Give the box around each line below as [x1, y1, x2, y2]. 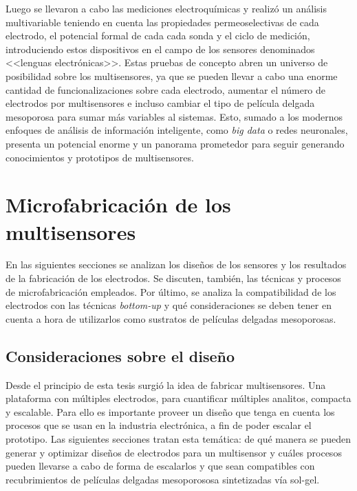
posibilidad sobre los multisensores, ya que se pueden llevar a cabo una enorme [6, 68, 338, 83]
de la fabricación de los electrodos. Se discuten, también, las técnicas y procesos [6, 271, 341, 285]
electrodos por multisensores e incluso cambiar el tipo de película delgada [6, 96, 315, 110]
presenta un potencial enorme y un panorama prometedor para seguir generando [6, 136, 345, 150]
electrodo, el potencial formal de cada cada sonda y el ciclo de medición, [6, 28, 310, 43]
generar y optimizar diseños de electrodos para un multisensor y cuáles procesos [6, 445, 342, 459]
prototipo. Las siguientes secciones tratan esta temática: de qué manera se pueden [6, 431, 351, 445]
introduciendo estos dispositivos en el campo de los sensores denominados [6, 41, 315, 56]
